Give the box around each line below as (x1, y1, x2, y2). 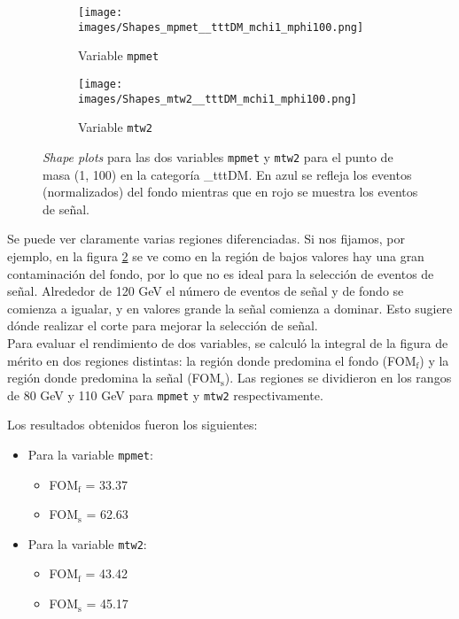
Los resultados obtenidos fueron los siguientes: (7, 415, 258, 434)
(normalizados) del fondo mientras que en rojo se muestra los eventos (43, 182, 418, 201)
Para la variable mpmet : (27, 445, 153, 463)
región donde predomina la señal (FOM (7, 368, 222, 387)
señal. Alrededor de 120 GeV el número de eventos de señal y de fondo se (7, 282, 404, 300)
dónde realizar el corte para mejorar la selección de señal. (7, 316, 318, 335)
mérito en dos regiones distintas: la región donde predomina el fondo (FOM (7, 351, 416, 369)
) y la (419, 351, 449, 369)
